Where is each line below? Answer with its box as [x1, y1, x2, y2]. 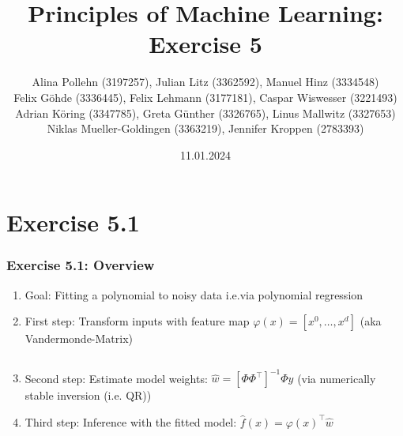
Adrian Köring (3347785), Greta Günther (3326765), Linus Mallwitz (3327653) [15, 104, 396, 121]
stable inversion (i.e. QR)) [24, 387, 152, 404]
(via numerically [297, 370, 376, 386]
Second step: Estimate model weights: [24, 370, 208, 386]
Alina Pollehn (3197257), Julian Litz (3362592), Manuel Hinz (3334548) [32, 73, 379, 90]
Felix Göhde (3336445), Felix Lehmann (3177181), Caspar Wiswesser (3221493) [13, 88, 397, 105]
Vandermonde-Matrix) [24, 330, 134, 347]
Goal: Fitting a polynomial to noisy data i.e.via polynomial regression [24, 286, 363, 303]
